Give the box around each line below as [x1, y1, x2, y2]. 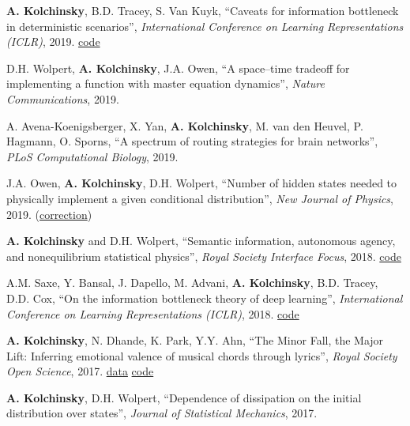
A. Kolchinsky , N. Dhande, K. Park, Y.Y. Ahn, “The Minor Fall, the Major [6, 332, 384, 349]
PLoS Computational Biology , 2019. [6, 148, 179, 164]
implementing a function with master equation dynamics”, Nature [6, 75, 325, 92]
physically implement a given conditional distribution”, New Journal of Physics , [6, 190, 394, 206]
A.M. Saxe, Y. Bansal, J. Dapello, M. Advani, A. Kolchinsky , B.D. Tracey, [6, 274, 378, 291]
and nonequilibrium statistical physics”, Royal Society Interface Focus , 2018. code [6, 247, 401, 264]
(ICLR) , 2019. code [6, 33, 100, 50]
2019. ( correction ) [6, 205, 92, 222]
